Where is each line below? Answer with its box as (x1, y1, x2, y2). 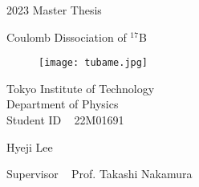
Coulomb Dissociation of (6, 28, 127, 45)
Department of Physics (6, 96, 119, 112)
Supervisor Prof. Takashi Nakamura (6, 165, 193, 182)
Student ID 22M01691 (6, 112, 124, 128)
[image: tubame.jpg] (39, 57, 148, 69)
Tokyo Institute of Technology (6, 79, 155, 96)
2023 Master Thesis (6, 2, 102, 18)
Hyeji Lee (6, 138, 53, 155)
